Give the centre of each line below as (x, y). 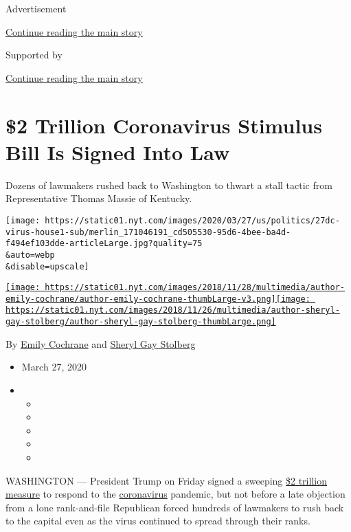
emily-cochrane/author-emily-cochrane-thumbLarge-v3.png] (141, 299)
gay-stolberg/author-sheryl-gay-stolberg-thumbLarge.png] (141, 322)
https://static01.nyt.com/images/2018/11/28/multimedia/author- (195, 288)
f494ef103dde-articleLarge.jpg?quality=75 (104, 244)
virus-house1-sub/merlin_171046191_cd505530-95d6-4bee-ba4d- (148, 232)
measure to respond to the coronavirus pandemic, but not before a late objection (175, 494)
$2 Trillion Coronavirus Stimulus (164, 125)
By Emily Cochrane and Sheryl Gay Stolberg (101, 343)
